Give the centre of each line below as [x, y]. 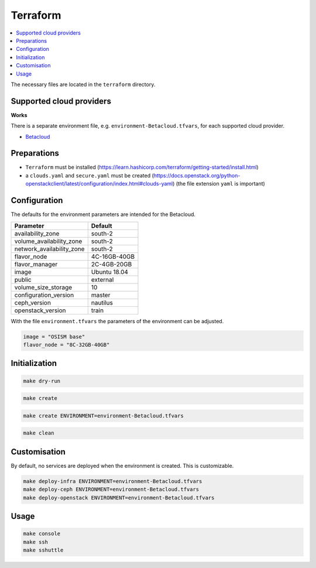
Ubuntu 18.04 [110, 272]
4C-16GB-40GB [113, 256]
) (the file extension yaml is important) [219, 184]
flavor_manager [36, 264]
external [102, 279]
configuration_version [44, 295]
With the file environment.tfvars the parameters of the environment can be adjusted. [117, 321]
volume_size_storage [43, 287]
